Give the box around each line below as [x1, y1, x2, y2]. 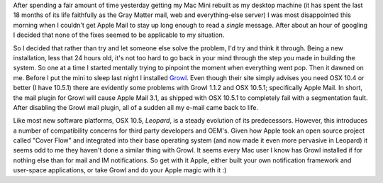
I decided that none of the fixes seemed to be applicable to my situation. [13, 30, 225, 39]
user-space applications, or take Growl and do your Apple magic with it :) [13, 166, 227, 174]
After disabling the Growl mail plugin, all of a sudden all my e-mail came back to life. [13, 103, 259, 111]
